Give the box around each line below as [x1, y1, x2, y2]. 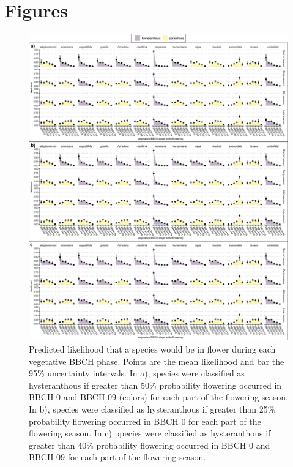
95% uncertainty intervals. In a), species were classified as [29, 367, 245, 379]
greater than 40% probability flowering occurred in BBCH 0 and [29, 438, 270, 451]
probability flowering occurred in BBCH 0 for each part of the [29, 414, 261, 427]
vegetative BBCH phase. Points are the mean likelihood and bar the [29, 354, 284, 367]
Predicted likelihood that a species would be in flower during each [29, 343, 276, 356]
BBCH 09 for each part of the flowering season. [29, 450, 206, 463]
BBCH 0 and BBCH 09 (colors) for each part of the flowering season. [29, 390, 288, 403]
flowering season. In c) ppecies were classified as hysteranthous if [29, 427, 271, 439]
